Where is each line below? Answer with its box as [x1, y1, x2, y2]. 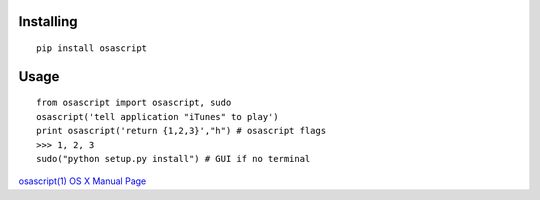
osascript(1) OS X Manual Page [18, 175, 147, 187]
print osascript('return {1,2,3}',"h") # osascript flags [36, 125, 327, 137]
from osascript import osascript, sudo [36, 97, 232, 109]
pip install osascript [36, 43, 148, 54]
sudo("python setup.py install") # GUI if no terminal [36, 153, 311, 164]
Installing [18, 13, 79, 30]
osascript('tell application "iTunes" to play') [36, 111, 279, 122]
